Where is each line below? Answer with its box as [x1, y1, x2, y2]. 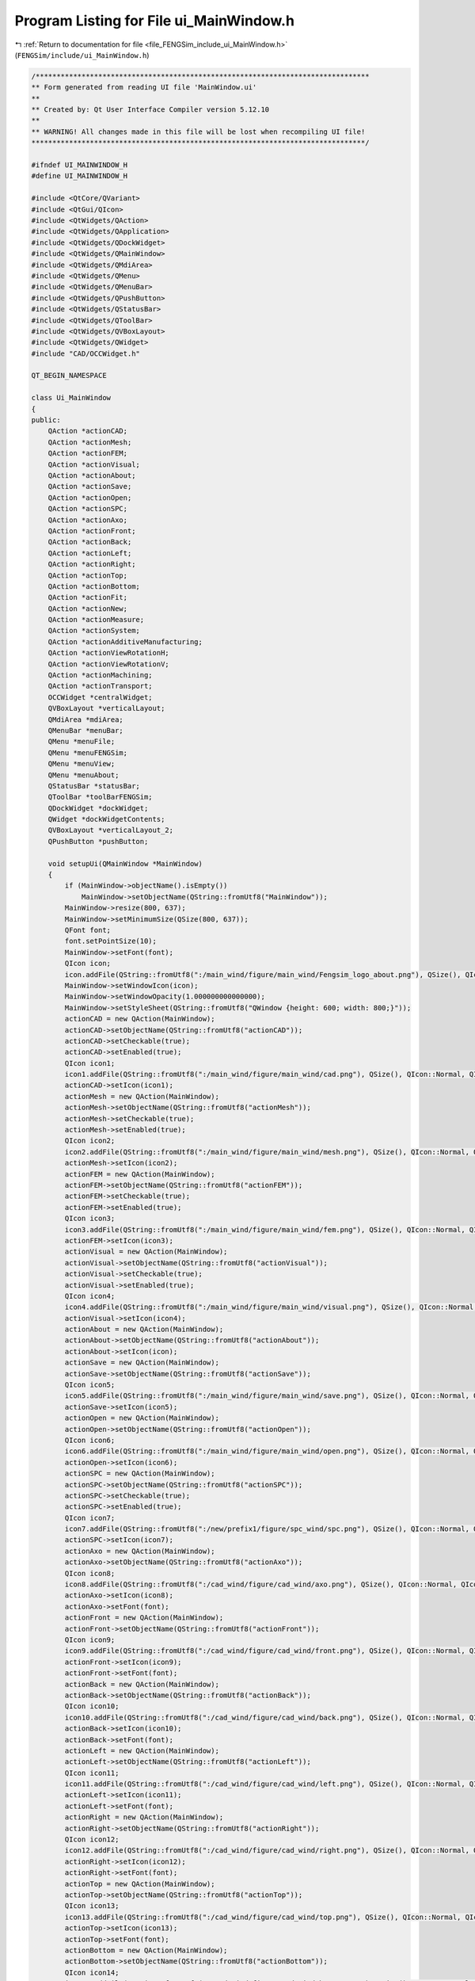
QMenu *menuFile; [47, 737, 116, 746]
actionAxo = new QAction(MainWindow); [64, 1546, 215, 1555]
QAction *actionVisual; [47, 460, 140, 469]
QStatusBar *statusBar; [47, 781, 140, 790]
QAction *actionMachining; [47, 670, 154, 680]
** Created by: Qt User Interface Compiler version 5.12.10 [31, 105, 270, 114]
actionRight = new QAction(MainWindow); [64, 1813, 224, 1822]
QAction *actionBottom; [47, 582, 140, 590]
